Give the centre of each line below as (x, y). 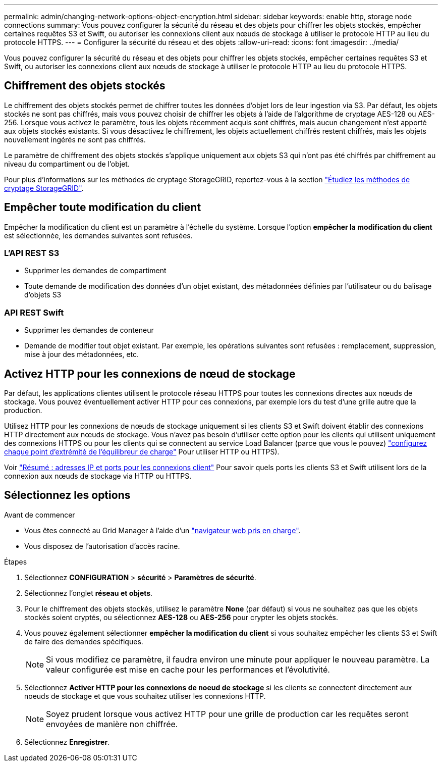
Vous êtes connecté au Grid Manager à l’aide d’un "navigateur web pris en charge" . (162, 530)
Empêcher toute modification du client (103, 208)
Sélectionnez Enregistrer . (67, 742)
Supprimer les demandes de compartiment (95, 271)
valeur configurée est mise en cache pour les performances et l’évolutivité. (188, 669)
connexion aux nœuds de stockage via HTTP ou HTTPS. (98, 476)
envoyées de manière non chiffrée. (112, 724)
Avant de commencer (40, 515)
